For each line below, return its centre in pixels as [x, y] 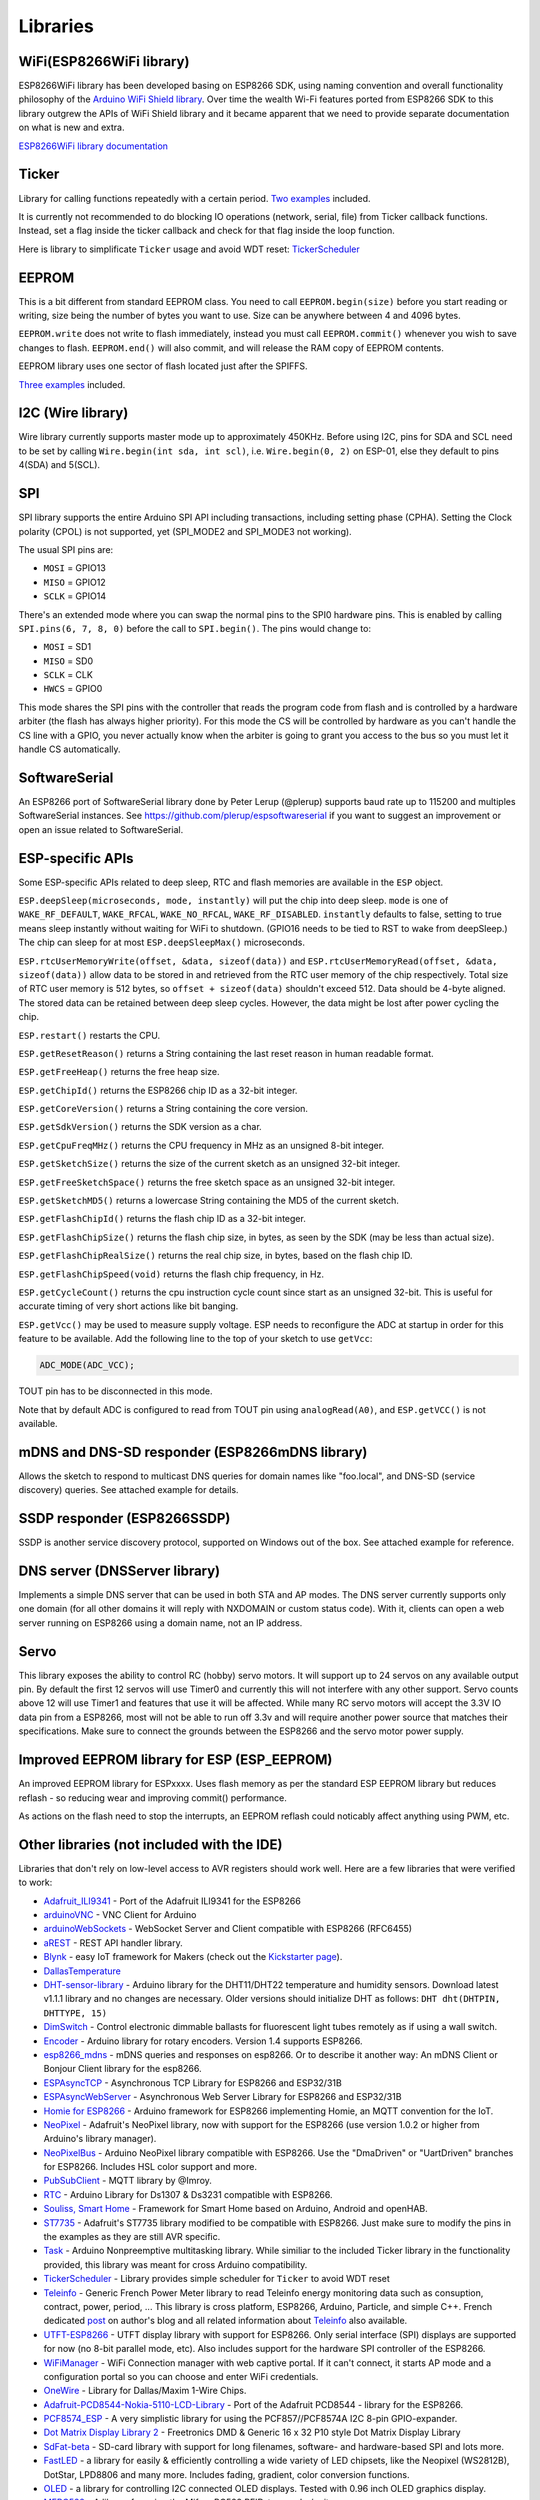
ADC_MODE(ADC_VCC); [87, 1365]
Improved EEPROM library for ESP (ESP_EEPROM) [175, 1760]
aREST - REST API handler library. [113, 1942]
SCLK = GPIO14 [75, 596]
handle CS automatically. [69, 749]
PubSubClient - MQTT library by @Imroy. [127, 2181]
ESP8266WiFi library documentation [93, 146]
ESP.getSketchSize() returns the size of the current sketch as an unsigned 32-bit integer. [209, 1164]
